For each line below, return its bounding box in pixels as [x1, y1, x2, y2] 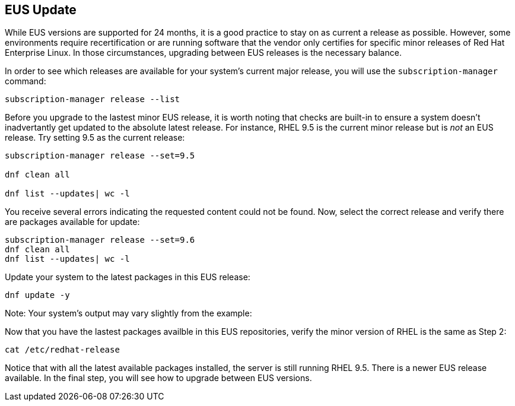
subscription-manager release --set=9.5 [5, 151, 195, 161]
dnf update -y [5, 290, 70, 300]
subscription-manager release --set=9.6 [5, 235, 195, 245]
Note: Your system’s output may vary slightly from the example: [5, 308, 252, 319]
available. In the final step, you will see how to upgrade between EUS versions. [5, 373, 312, 383]
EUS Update [5, 2, 77, 17]
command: [5, 76, 46, 87]
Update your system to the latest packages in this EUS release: [5, 272, 250, 283]
